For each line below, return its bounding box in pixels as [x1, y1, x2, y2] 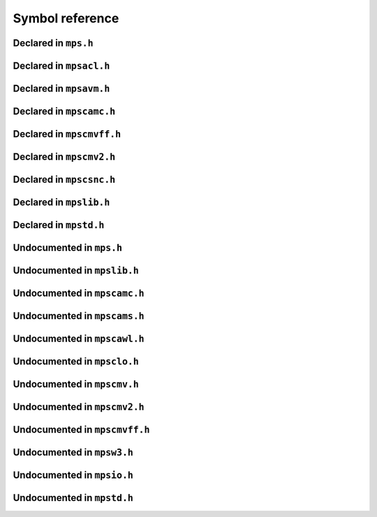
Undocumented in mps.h [13, 242, 122, 254]
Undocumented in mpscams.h [13, 310, 145, 322]
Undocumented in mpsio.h [13, 469, 134, 481]
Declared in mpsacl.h [13, 59, 110, 71]
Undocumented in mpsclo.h [13, 355, 139, 367]
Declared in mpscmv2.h [13, 151, 116, 163]
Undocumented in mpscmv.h [13, 378, 139, 390]
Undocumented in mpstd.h [13, 492, 134, 504]
